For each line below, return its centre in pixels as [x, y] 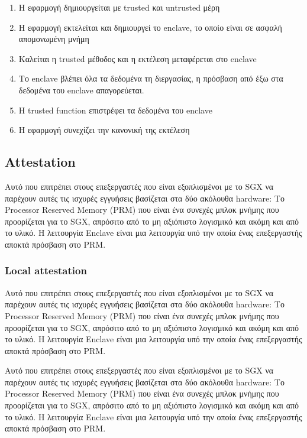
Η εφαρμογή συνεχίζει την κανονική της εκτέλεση [104, 130]
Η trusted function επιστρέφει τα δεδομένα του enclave [115, 110]
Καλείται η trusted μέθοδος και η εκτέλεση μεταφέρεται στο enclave [138, 58]
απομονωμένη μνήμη [54, 39]
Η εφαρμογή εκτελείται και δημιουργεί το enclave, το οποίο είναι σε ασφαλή [150, 27]
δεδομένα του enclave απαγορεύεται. [81, 90]
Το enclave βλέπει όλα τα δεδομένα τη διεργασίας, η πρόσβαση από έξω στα [151, 78]
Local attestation [46, 270]
